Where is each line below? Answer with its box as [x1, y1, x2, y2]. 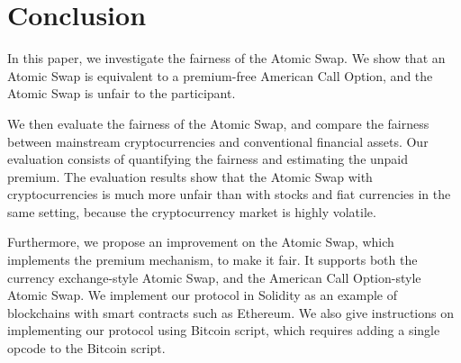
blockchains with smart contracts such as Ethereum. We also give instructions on [7, 303, 454, 322]
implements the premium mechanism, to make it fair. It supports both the [7, 250, 418, 269]
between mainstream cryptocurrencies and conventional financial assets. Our [7, 132, 429, 150]
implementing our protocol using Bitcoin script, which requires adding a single [7, 321, 440, 340]
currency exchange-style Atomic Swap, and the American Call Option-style [7, 268, 421, 286]
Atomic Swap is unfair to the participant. [7, 84, 236, 103]
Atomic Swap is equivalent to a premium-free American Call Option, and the [7, 66, 433, 85]
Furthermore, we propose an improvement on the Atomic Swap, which [7, 232, 394, 251]
